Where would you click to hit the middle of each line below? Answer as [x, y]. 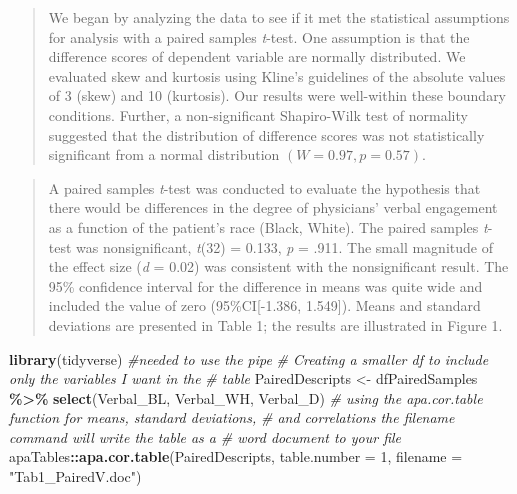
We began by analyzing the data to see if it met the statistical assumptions [279, 17]
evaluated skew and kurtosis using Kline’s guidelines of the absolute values [277, 75]
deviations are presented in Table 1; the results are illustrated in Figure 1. [275, 324]
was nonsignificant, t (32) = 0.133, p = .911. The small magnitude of [284, 246]
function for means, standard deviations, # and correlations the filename [232, 417]
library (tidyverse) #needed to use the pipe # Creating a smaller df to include [249, 358]
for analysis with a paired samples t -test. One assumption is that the [259, 36]
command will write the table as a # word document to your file [205, 436]
